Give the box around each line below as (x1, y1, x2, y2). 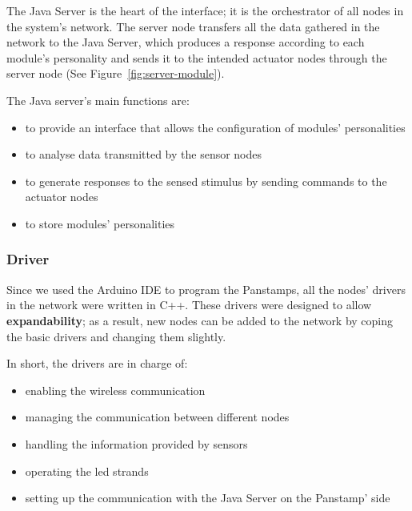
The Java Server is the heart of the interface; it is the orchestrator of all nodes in (6, 2, 404, 18)
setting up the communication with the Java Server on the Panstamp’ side (25, 489, 390, 506)
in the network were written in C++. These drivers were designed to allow (6, 296, 372, 313)
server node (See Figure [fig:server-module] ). (6, 65, 225, 82)
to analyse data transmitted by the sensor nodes (25, 146, 262, 163)
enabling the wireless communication (25, 381, 206, 398)
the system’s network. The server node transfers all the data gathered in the (6, 18, 380, 34)
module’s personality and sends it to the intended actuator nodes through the (6, 49, 387, 66)
